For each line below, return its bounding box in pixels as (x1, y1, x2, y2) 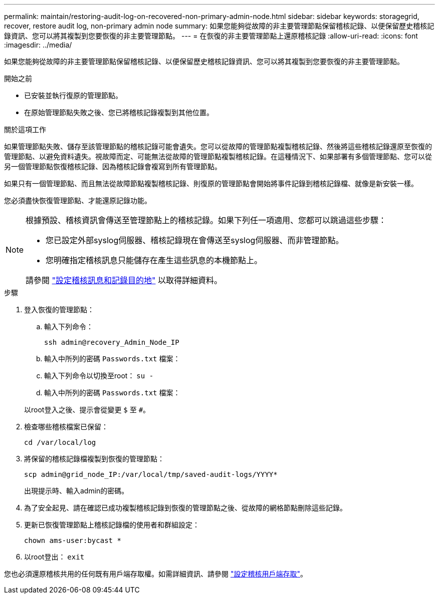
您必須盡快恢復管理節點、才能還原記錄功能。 (4, 196, 151, 205)
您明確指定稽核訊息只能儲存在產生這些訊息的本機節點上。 (46, 255, 263, 265)
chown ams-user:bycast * (24, 536, 121, 544)
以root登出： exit (24, 552, 85, 561)
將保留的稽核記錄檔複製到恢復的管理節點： (24, 454, 164, 463)
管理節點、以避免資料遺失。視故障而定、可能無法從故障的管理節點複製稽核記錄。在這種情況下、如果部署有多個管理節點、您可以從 (4, 152, 432, 161)
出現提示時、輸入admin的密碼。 (24, 486, 129, 495)
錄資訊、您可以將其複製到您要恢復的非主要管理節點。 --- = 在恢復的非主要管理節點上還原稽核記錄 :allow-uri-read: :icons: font (4, 32, 418, 40)
